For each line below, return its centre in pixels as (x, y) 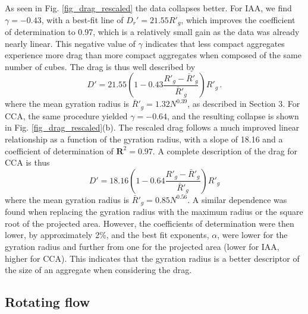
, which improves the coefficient (238, 19)
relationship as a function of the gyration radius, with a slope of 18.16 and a (144, 139)
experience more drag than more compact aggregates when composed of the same (153, 55)
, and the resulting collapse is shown (233, 115)
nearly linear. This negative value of (70, 43)
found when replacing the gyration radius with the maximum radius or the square (154, 212)
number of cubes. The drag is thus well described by (100, 66)
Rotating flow (48, 302)
